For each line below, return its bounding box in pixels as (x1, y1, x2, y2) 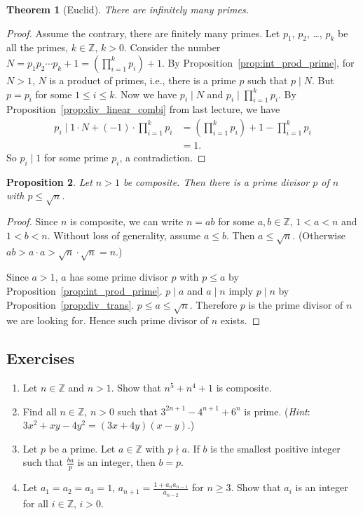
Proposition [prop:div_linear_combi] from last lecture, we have (6, 102, 280, 116)
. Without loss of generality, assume (47, 227, 201, 242)
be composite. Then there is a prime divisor (123, 174, 310, 189)
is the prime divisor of (248, 297, 343, 312)
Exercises (6, 347, 75, 369)
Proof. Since (6, 214, 58, 229)
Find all (22, 403, 57, 418)
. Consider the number (123, 40, 221, 55)
